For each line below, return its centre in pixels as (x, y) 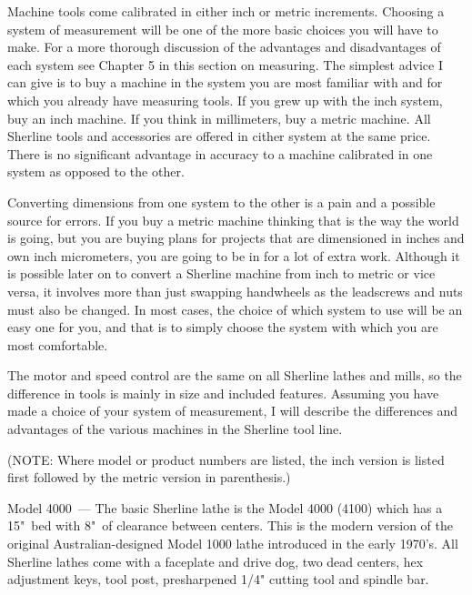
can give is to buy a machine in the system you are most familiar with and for (225, 82)
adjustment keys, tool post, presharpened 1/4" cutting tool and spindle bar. (218, 579)
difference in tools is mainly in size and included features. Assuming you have (223, 393)
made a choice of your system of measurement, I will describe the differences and (233, 411)
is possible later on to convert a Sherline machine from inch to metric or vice (221, 273)
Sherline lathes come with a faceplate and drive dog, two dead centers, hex (216, 561)
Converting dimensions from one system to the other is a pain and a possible (221, 202)
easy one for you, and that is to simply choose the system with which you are (223, 327)
